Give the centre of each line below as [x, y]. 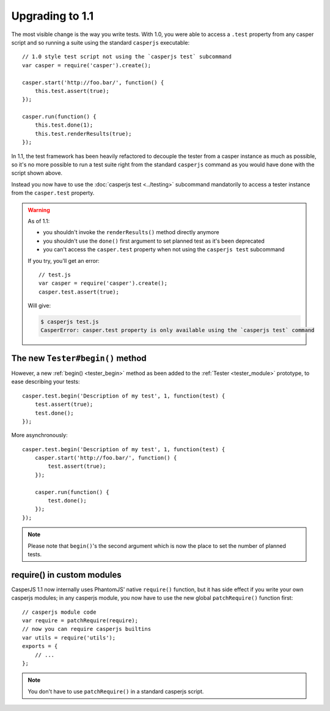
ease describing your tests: [46, 381]
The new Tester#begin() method [79, 358]
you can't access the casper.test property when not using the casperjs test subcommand [164, 249]
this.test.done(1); [64, 125]
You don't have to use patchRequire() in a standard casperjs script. [116, 691]
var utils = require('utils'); [69, 638]
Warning [39, 210]
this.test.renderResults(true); [83, 134]
